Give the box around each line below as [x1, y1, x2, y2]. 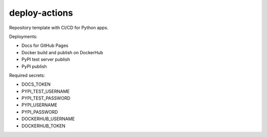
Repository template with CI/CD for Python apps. [9, 25, 109, 31]
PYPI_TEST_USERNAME [21, 88, 70, 94]
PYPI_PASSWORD [21, 109, 58, 115]
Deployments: [9, 34, 38, 39]
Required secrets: [9, 72, 45, 78]
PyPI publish [21, 63, 47, 69]
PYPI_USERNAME [21, 102, 58, 108]
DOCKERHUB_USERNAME [21, 116, 75, 122]
